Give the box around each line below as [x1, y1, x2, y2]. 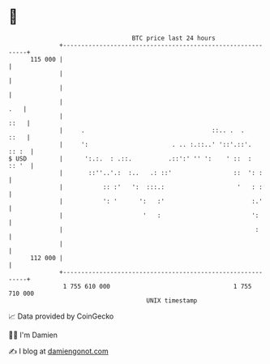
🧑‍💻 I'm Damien [8, 330, 58, 340]
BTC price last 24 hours [131, 34, 216, 42]
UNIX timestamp [146, 296, 198, 305]
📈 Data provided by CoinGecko [8, 311, 114, 321]
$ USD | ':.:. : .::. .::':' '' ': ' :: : [8, 154, 252, 163]
